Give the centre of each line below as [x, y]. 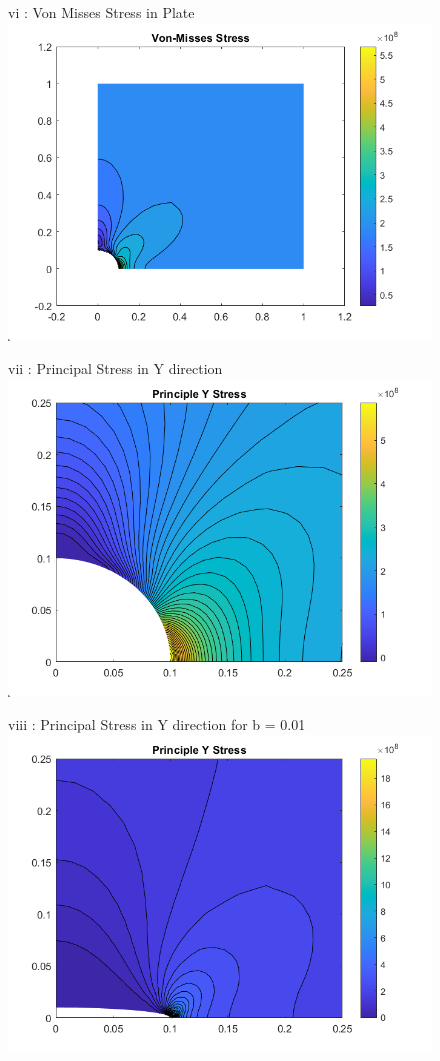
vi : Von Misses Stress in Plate [101, 12]
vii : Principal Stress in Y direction [115, 368]
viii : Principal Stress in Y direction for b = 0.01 [157, 724]
